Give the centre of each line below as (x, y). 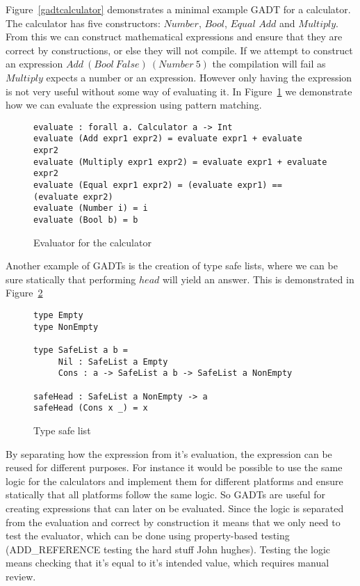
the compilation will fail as (269, 64)
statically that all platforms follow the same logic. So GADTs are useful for (166, 494)
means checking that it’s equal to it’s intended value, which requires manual (167, 563)
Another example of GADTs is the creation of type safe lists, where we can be (172, 266)
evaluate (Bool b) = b (86, 220)
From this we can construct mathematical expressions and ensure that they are (174, 37)
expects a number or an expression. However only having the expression (199, 77)
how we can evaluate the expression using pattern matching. (134, 105)
